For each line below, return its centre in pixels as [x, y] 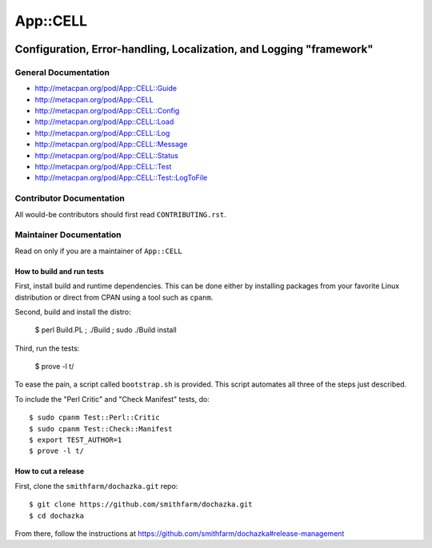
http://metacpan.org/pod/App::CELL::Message [111, 145]
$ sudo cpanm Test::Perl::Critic [94, 418]
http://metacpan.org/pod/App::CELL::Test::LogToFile [121, 178]
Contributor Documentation [70, 198]
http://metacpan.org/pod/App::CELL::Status [107, 155]
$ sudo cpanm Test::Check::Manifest [101, 429]
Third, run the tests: [47, 348]
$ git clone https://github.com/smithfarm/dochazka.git [141, 504]
